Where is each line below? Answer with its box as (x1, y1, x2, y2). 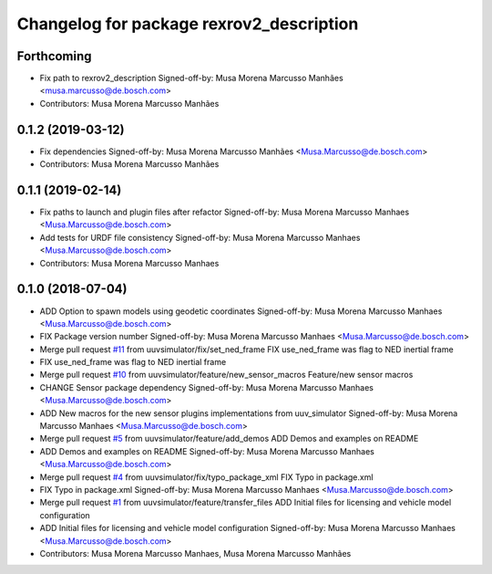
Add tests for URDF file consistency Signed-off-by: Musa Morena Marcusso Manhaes (39, 232, 361, 243)
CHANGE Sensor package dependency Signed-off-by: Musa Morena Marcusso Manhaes (39, 381, 374, 392)
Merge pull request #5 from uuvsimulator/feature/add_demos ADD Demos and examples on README (39, 433, 419, 444)
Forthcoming (16, 48, 92, 64)
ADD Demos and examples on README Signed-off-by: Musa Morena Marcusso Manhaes (39, 445, 375, 456)
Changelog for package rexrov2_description (16, 14, 359, 34)
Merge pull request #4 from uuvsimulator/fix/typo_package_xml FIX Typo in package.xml (39, 471, 374, 483)
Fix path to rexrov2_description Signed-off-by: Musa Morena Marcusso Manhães (39, 73, 343, 84)
